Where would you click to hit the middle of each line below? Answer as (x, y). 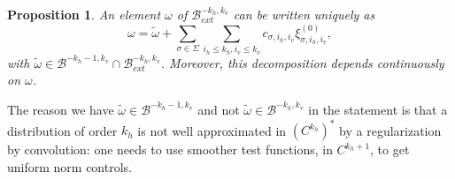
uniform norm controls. (69, 166)
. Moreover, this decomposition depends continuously (302, 62)
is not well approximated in (212, 130)
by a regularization (390, 130)
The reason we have (61, 109)
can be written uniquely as (304, 14)
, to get (390, 149)
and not (219, 109)
